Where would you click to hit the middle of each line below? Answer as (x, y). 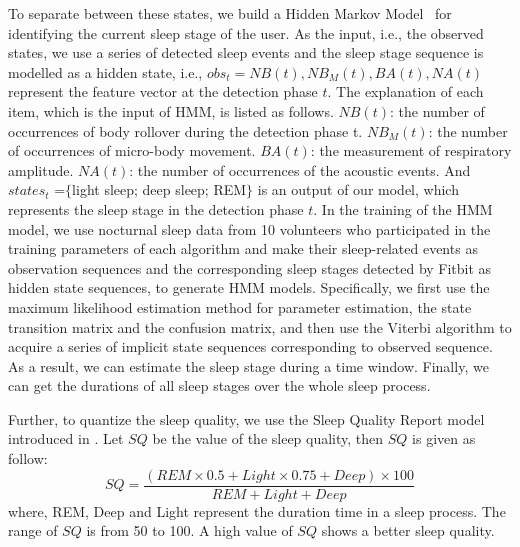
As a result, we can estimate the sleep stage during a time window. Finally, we (248, 365)
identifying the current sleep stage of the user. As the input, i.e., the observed (246, 32)
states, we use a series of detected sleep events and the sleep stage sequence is (246, 52)
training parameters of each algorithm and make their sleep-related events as (243, 248)
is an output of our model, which (358, 189)
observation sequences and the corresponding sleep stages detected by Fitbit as (250, 267)
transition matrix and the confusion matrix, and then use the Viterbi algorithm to (260, 326)
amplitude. (41, 169)
